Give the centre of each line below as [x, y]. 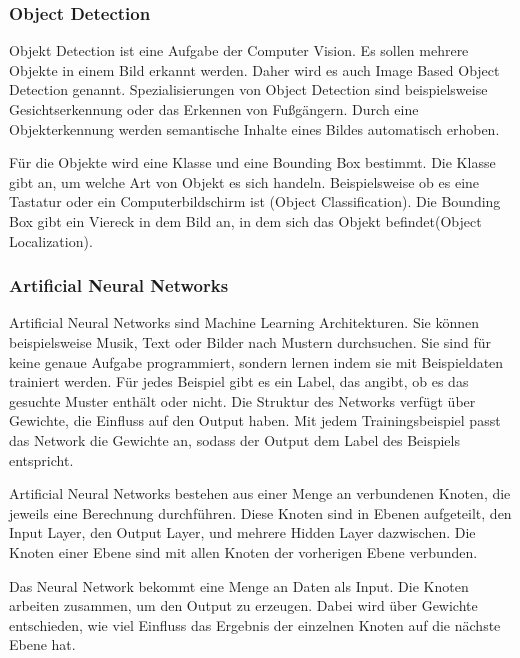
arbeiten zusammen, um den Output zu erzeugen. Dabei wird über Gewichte [243, 605]
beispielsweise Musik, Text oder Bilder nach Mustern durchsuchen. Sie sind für [250, 341]
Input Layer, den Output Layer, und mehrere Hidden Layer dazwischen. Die [242, 532]
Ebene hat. [42, 644]
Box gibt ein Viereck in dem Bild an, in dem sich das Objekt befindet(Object [245, 220]
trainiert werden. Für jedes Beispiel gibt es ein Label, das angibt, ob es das [239, 381]
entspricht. [41, 459]
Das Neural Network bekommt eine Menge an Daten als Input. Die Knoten [239, 585]
